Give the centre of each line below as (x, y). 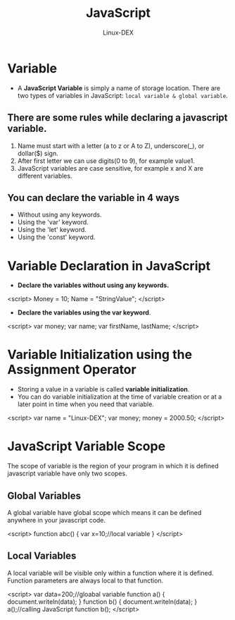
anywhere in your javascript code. (57, 520)
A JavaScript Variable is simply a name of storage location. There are (119, 88)
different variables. (45, 176)
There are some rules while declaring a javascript (118, 118)
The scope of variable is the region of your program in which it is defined (113, 466)
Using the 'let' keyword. (52, 230)
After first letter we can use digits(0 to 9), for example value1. (106, 161)
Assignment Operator (72, 370)
